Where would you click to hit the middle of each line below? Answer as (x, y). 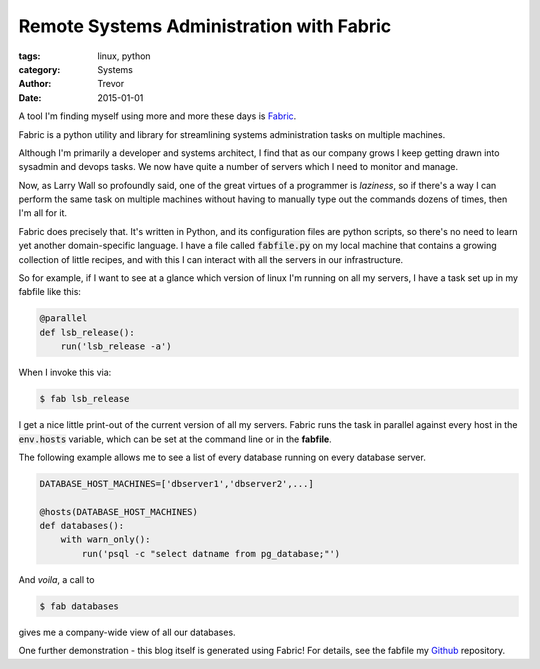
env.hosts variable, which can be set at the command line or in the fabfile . (175, 439)
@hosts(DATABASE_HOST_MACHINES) (119, 511)
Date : (30, 97)
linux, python (124, 56)
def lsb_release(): (87, 332)
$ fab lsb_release (84, 399)
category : (39, 69)
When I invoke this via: (65, 372)
